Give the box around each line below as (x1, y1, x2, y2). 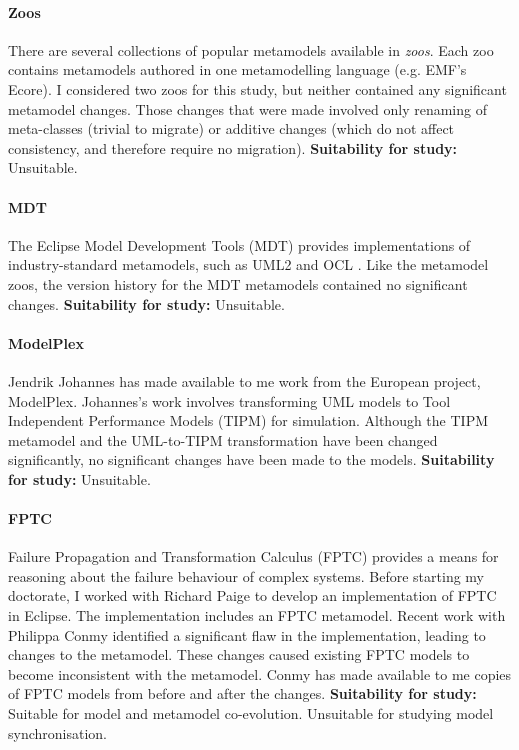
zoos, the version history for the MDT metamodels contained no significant (8, 273, 468, 294)
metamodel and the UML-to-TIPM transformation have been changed (8, 429, 438, 450)
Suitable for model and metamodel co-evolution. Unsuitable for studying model (8, 703, 494, 724)
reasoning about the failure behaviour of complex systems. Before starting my (8, 565, 484, 586)
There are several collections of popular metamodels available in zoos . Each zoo (8, 39, 494, 60)
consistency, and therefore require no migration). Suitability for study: (8, 137, 458, 158)
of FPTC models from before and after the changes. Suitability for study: (8, 683, 477, 704)
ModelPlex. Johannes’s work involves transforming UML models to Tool (8, 390, 451, 411)
